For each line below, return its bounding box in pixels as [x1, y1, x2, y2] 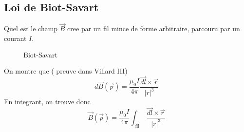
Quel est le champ [4, 23, 58, 34]
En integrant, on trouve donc [4, 96, 91, 107]
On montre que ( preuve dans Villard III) [4, 66, 128, 76]
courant [4, 33, 27, 43]
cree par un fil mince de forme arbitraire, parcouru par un [67, 23, 240, 34]
